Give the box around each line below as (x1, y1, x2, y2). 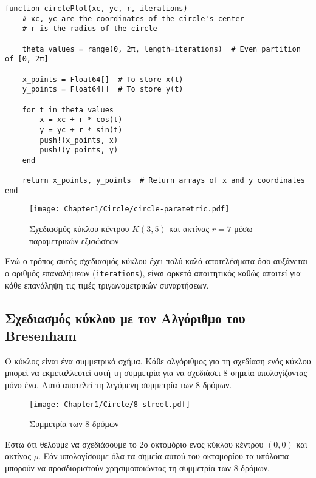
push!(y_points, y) (39, 146, 118, 155)
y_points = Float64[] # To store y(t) (22, 85, 184, 94)
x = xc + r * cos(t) (39, 115, 123, 125)
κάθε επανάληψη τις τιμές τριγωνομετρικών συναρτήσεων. (5, 278, 209, 291)
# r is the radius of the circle (22, 24, 157, 33)
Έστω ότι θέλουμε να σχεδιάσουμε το (5, 437, 137, 450)
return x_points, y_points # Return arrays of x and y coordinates (22, 176, 305, 185)
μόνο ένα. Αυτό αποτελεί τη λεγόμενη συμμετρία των (5, 378, 193, 391)
